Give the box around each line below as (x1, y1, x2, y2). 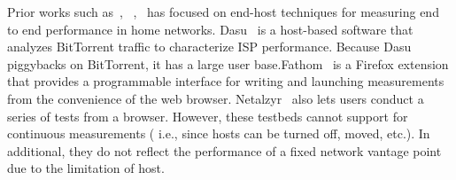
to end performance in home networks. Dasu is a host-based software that (7, 20, 413, 38)
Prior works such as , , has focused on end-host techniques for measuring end (7, 3, 439, 20)
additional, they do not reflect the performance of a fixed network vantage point (7, 141, 442, 160)
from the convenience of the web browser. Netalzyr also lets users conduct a (7, 89, 424, 107)
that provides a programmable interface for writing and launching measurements (7, 72, 444, 90)
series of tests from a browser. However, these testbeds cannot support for (7, 106, 408, 125)
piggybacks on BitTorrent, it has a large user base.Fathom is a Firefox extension (7, 54, 449, 73)
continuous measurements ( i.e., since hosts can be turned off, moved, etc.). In (7, 124, 430, 143)
